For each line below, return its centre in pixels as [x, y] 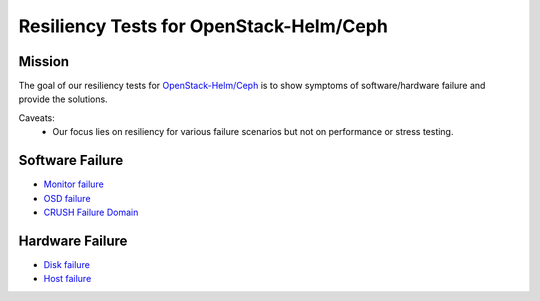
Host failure [67, 279]
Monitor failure [73, 184]
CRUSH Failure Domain [91, 212]
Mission [44, 61]
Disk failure [66, 264]
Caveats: [36, 117]
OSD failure [67, 198]
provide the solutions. [63, 99]
